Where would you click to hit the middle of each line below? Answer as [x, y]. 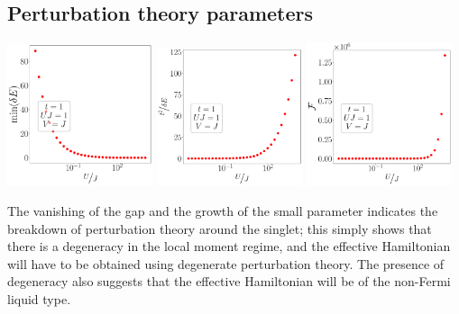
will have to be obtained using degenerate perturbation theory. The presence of [226, 263]
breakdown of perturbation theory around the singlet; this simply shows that [220, 228]
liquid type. [39, 298]
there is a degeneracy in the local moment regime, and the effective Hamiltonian [229, 246]
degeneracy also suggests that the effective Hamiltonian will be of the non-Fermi [229, 281]
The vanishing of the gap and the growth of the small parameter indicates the [223, 211]
